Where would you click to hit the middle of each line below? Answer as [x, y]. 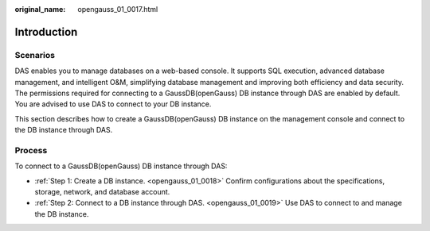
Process [31, 150]
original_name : [40, 9]
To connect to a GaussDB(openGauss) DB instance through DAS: [121, 166]
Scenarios [35, 55]
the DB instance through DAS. [64, 130]
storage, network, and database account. [102, 192]
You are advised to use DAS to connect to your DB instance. [113, 104]
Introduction [46, 32]
